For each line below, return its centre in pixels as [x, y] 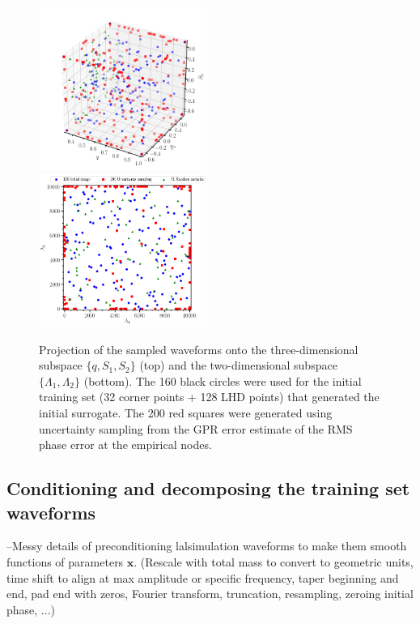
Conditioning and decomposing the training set [208, 488]
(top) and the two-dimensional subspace [238, 365]
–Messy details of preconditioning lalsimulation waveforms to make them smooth [207, 546]
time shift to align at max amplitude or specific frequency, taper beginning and [203, 577]
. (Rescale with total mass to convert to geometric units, [274, 561]
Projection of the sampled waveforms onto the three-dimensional [199, 349]
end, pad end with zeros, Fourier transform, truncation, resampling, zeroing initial [210, 594]
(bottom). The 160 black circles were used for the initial [223, 380]
